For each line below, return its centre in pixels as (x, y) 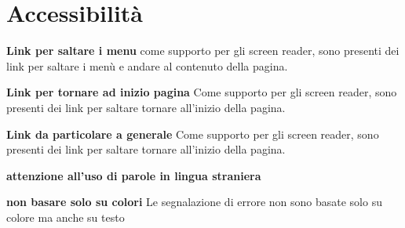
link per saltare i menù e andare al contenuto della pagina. (147, 65)
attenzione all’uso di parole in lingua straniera (134, 175)
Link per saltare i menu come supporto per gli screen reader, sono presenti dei (203, 51)
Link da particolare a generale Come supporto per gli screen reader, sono (193, 134)
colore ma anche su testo (66, 217)
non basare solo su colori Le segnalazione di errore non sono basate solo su (194, 202)
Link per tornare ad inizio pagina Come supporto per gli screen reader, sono (202, 92)
